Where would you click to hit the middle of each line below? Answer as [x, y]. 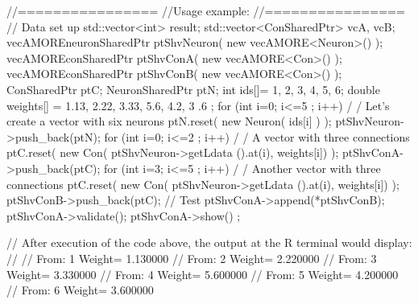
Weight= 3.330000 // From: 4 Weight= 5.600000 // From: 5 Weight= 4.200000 [203, 274]
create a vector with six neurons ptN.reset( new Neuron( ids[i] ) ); [169, 121]
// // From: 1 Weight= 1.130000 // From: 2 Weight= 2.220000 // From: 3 [192, 258]
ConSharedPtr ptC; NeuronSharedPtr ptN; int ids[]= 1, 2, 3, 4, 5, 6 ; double [193, 89]
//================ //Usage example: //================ [206, 10]
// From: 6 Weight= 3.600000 [80, 290]
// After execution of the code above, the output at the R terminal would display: [209, 242]
